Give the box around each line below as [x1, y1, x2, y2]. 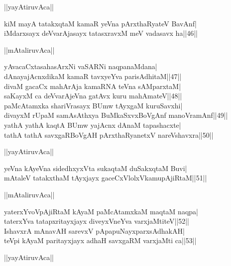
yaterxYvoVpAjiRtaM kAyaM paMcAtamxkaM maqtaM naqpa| [4, 206, 198, 216]
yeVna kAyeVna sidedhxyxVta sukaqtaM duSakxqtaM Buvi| [4, 163, 187, 173]
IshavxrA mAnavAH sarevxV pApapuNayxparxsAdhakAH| [4, 225, 185, 236]
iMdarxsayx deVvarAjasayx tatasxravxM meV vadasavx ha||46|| [4, 28, 198, 38]
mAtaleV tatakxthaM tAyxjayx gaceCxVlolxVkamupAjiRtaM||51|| [4, 173, 207, 183]
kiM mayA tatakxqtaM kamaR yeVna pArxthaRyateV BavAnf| [4, 18, 197, 28]
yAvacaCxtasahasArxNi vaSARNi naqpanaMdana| [4, 61, 157, 72]
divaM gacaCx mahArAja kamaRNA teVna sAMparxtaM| [4, 81, 181, 91]
